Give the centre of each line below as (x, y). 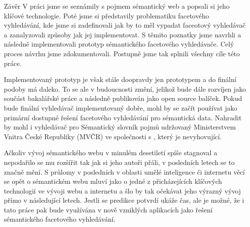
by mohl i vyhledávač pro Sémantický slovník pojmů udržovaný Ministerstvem (120, 127)
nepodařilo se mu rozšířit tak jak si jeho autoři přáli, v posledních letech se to (119, 162)
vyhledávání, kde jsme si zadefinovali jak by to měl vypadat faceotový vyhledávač (125, 25)
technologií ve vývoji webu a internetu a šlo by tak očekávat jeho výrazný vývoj (122, 190)
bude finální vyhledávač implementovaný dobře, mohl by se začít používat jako (121, 107)
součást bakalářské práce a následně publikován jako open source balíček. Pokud (123, 98)
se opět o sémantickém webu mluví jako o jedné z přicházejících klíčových (113, 181)
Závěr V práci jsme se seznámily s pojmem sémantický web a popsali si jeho (117, 6)
